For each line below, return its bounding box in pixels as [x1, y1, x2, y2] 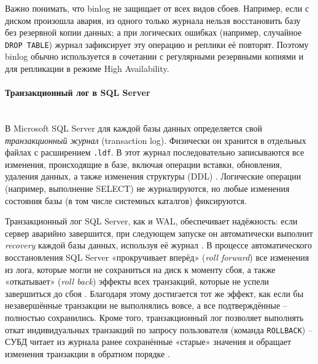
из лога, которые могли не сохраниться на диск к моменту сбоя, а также [5, 263, 276, 275]
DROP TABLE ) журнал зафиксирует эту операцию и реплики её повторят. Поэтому [5, 38, 309, 50]
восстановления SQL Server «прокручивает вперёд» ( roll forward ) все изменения [5, 251, 309, 264]
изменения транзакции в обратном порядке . [5, 347, 170, 360]
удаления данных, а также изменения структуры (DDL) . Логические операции [5, 170, 301, 183]
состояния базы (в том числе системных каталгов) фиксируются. [5, 194, 247, 207]
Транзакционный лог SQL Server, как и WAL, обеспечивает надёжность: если [5, 215, 298, 228]
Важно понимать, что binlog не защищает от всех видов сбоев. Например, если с [5, 2, 309, 14]
